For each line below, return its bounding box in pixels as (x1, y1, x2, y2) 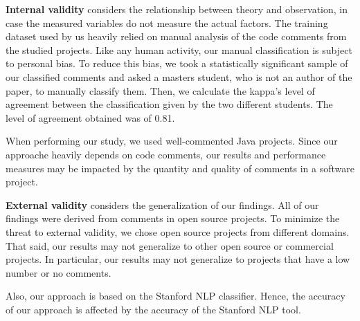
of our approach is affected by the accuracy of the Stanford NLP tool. (6, 302, 301, 316)
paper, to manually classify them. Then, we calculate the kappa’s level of (6, 83, 315, 98)
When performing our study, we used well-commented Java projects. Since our (6, 134, 338, 148)
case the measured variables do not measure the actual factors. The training (6, 15, 328, 30)
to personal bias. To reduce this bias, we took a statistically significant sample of (6, 56, 348, 71)
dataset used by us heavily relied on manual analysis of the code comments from (6, 29, 347, 44)
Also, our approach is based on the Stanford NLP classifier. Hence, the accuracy (6, 288, 345, 303)
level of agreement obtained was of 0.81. (6, 110, 175, 125)
